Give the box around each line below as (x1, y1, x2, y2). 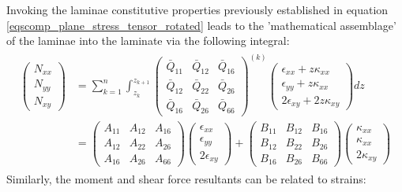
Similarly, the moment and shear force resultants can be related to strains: (6, 171, 366, 187)
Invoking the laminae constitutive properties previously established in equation (6, 2, 389, 17)
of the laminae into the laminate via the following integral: (6, 32, 290, 49)
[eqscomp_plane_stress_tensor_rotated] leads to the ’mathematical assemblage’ (6, 17, 396, 33)
